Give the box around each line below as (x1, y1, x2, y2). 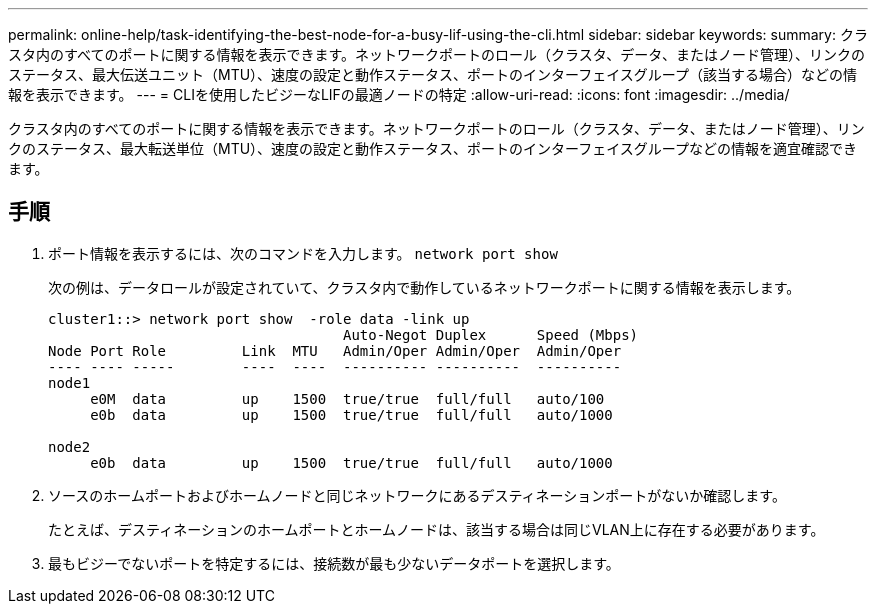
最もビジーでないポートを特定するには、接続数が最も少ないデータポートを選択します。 (48, 554, 620, 572)
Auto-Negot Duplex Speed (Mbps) (343, 326, 639, 343)
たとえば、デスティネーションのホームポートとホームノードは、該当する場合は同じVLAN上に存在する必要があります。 (48, 520, 825, 538)
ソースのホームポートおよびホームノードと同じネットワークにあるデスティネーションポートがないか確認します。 (48, 486, 786, 504)
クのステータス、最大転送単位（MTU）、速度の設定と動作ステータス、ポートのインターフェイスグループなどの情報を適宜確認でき (8, 140, 857, 157)
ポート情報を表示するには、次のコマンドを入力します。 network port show (48, 244, 558, 262)
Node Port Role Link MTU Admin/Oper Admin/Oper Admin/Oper (48, 342, 622, 359)
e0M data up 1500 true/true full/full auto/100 (90, 390, 605, 407)
